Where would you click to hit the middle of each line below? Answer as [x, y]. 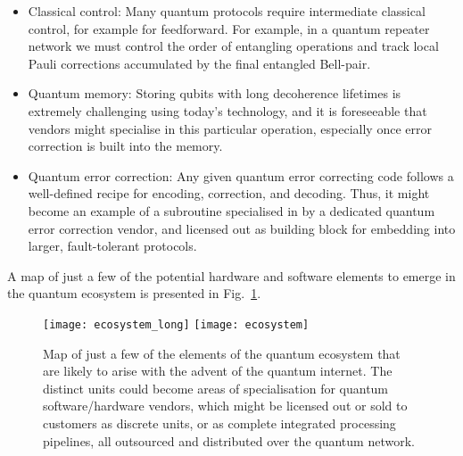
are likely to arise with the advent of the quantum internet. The [218, 371]
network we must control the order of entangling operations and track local [233, 46]
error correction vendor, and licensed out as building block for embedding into [242, 228]
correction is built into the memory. [125, 146]
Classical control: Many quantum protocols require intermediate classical [227, 11]
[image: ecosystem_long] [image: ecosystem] [176, 324]
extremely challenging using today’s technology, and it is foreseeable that [227, 110]
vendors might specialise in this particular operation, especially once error [230, 128]
